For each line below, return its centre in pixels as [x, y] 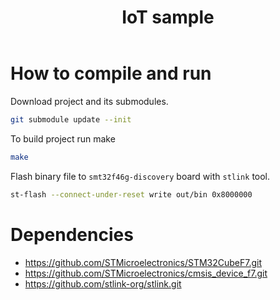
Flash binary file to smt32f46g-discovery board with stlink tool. [140, 176]
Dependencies [72, 234]
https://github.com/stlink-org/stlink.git [103, 283]
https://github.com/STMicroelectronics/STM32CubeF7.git [143, 262]
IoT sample [168, 17]
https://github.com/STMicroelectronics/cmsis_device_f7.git [146, 273]
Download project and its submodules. [89, 101]
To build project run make [63, 138]
